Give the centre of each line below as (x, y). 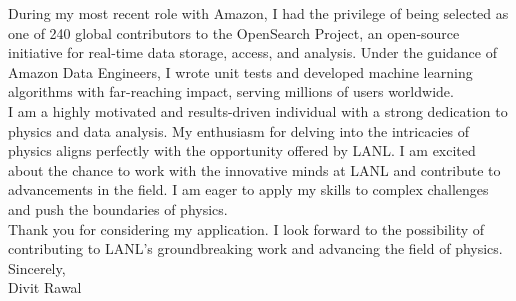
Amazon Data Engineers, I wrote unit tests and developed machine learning (240, 71)
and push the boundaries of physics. (118, 208)
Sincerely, (37, 267)
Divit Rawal (45, 287)
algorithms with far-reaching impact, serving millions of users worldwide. (231, 91)
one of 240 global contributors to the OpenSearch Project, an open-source (234, 32)
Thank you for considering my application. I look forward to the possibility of (246, 228)
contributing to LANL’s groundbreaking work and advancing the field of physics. (255, 248)
